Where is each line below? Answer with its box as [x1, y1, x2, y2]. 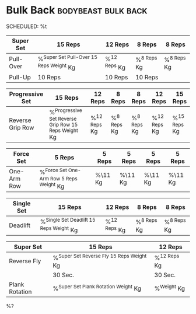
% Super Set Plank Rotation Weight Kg [52, 283, 142, 292]
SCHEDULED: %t [6, 23, 47, 30]
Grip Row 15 [49, 121, 78, 128]
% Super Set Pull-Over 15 [37, 54, 98, 63]
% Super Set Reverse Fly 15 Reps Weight [52, 253, 147, 262]
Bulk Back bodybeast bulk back [6, 4, 148, 17]
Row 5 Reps [50, 176, 78, 182]
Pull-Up [9, 73, 31, 81]
